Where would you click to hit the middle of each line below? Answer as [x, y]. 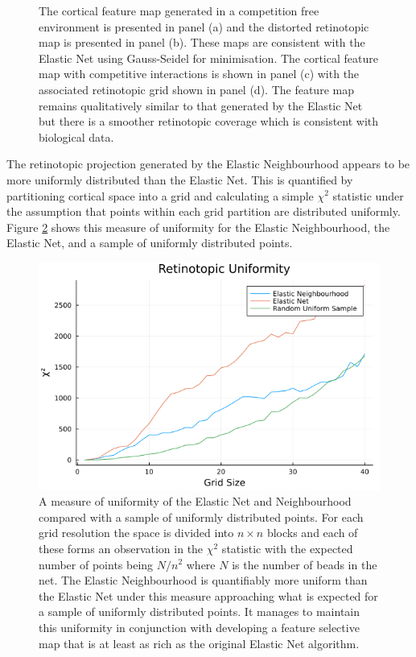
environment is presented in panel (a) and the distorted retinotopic [204, 26]
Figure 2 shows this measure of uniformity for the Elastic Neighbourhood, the [198, 227]
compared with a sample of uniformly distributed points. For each [201, 517]
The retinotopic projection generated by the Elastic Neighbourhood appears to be [208, 164]
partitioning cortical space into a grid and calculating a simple [160, 195]
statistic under [368, 195]
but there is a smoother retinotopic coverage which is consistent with [209, 121]
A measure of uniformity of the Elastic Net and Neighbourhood [195, 501]
